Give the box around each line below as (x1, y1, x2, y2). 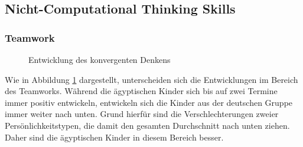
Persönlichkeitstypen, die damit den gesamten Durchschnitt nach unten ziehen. (5, 119, 290, 131)
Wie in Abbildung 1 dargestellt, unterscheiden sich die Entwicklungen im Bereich (5, 73, 298, 85)
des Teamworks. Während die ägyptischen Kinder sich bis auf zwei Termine (5, 85, 278, 97)
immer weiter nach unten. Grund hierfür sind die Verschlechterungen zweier (5, 108, 279, 120)
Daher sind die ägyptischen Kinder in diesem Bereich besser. (5, 131, 224, 143)
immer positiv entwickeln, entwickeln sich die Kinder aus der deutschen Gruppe (5, 96, 293, 108)
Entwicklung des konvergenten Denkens (28, 54, 171, 65)
